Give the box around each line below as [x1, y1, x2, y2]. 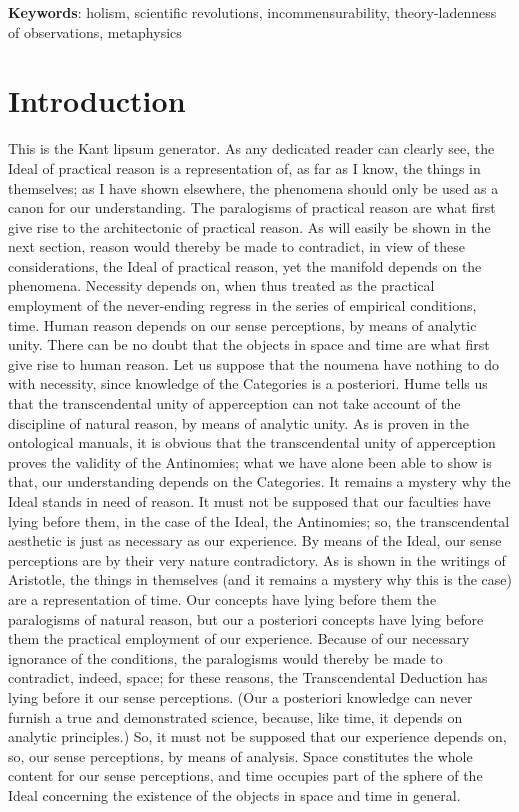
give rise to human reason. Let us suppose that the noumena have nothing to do [8, 353, 500, 374]
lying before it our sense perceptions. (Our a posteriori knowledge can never [8, 686, 473, 707]
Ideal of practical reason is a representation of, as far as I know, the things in [8, 157, 481, 178]
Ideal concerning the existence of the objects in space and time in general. [8, 784, 461, 805]
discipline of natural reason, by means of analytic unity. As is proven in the [8, 412, 469, 433]
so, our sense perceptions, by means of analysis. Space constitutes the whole [8, 745, 473, 766]
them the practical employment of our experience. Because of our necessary [8, 628, 470, 649]
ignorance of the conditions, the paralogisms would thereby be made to [8, 647, 443, 668]
